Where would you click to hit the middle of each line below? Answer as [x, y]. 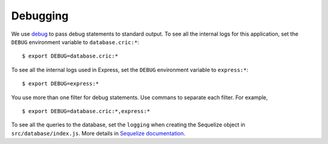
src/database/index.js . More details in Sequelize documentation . [98, 133]
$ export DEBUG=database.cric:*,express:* [86, 111]
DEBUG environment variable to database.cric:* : [75, 42]
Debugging [40, 16]
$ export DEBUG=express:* [61, 84]
